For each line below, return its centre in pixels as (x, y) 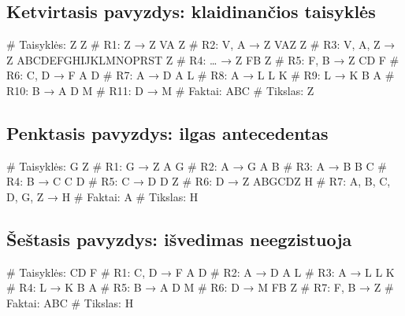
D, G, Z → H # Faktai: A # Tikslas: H (102, 196)
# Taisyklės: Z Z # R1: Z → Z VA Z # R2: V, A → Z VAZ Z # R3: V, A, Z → (201, 44)
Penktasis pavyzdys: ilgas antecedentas (167, 132)
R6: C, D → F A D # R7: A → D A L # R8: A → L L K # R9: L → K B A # (201, 75)
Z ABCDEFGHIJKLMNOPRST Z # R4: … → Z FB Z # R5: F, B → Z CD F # (203, 59)
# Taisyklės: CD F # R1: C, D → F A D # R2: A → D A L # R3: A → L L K (201, 272)
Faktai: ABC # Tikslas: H (70, 302)
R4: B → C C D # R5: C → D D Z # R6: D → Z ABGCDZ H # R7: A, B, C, (199, 181)
